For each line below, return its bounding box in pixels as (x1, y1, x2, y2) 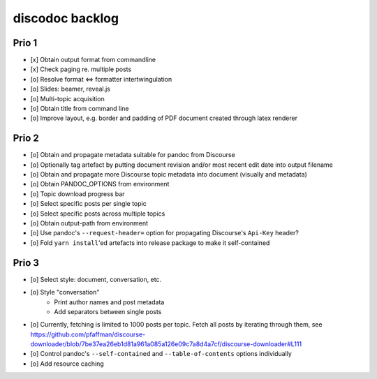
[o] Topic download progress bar (30, 189, 125, 198)
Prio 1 (13, 37, 38, 49)
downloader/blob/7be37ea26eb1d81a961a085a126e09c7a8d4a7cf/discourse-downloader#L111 (30, 340, 302, 348)
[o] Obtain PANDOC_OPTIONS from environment (30, 180, 170, 188)
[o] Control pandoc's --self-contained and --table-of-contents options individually (30, 350, 293, 358)
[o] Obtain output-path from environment (30, 219, 149, 228)
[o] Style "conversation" (30, 288, 100, 297)
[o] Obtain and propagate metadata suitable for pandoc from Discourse (30, 151, 235, 159)
